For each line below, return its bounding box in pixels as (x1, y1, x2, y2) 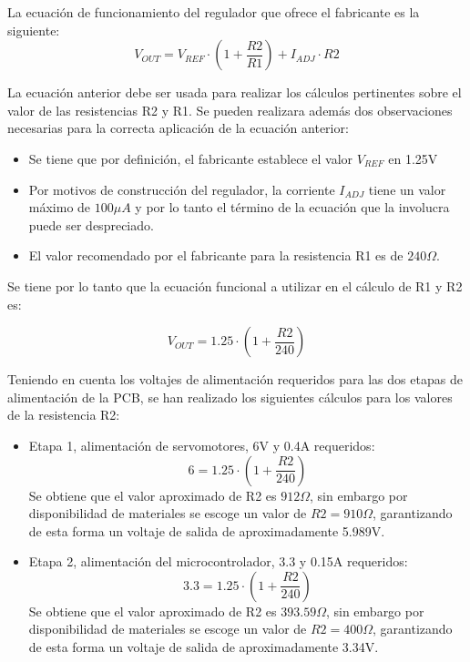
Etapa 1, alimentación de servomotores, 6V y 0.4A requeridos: (28, 435, 375, 454)
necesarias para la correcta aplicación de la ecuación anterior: (7, 118, 349, 137)
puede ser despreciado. (28, 215, 154, 234)
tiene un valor (368, 179, 446, 199)
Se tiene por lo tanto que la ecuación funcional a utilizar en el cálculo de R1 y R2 (7, 276, 463, 295)
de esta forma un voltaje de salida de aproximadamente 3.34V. (28, 637, 379, 657)
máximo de (28, 198, 91, 217)
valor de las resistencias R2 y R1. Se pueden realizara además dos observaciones (7, 100, 453, 119)
